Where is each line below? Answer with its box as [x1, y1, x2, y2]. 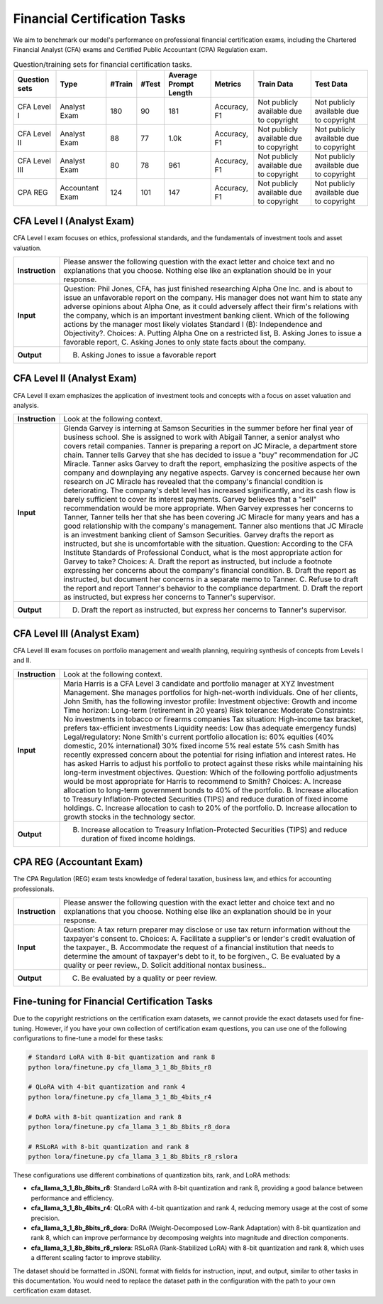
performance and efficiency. [30, 1194, 114, 1202]
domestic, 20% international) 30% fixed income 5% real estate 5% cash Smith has [63, 740, 340, 750]
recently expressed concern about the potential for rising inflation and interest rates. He [63, 750, 357, 760]
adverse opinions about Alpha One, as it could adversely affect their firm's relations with [63, 302, 358, 311]
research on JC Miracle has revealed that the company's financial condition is [63, 477, 323, 487]
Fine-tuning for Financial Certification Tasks [13, 996, 213, 1008]
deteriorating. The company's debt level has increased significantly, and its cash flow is [63, 485, 356, 495]
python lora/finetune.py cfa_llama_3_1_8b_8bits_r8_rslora [28, 1153, 238, 1161]
